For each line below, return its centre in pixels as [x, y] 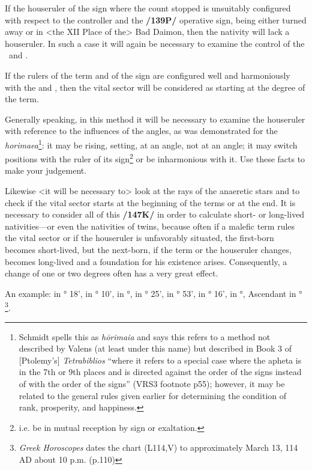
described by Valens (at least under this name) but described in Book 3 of [155, 348]
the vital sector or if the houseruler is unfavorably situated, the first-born [139, 238]
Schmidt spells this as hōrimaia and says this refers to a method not [145, 336]
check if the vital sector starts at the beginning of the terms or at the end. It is [150, 202]
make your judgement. [46, 170]
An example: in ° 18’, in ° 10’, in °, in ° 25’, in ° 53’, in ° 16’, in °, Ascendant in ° [154, 293]
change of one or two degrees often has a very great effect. [112, 273]
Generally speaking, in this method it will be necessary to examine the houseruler [155, 119]
